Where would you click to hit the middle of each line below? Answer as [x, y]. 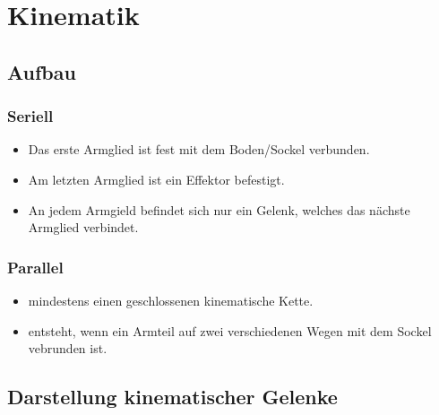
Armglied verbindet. [83, 227]
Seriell [30, 116]
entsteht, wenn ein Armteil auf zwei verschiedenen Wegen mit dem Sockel [230, 330]
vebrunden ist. [68, 348]
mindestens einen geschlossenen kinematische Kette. [171, 300]
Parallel [35, 267]
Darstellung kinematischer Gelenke [172, 397]
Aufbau [42, 71]
